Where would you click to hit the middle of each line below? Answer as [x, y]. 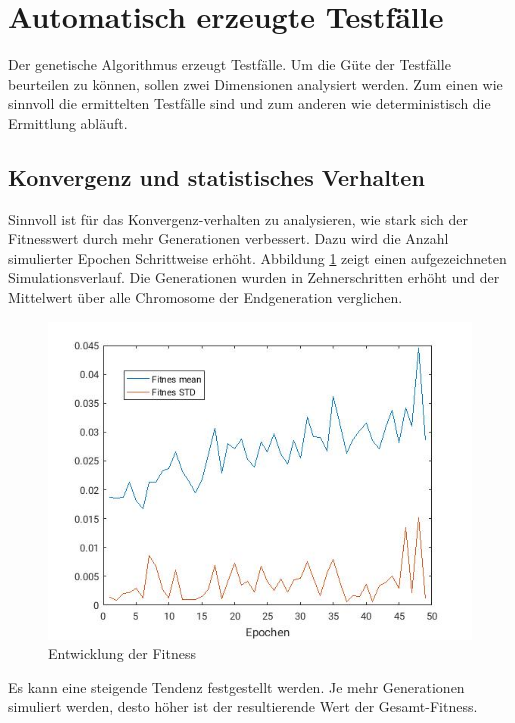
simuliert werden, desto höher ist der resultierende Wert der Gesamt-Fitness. [243, 706]
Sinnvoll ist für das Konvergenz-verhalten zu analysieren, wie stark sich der [238, 218]
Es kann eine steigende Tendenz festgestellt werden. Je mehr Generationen [236, 686]
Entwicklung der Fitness [122, 653]
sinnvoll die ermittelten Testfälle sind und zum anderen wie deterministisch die [249, 103]
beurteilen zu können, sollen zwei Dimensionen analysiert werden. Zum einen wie [255, 83]
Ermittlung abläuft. [68, 122]
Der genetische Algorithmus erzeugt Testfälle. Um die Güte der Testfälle [229, 64]
